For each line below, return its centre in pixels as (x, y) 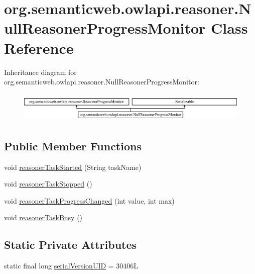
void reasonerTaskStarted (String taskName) (73, 167)
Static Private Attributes (71, 245)
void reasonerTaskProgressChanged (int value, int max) (89, 200)
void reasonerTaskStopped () (48, 184)
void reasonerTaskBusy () (43, 217)
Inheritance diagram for (40, 72)
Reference (39, 48)
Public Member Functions (73, 146)
